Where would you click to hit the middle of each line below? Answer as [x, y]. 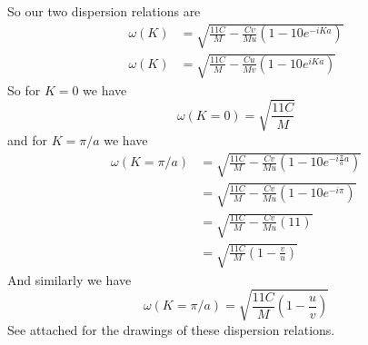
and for [28, 139]
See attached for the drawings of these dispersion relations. [171, 329]
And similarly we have [70, 279]
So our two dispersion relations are [104, 11]
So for [24, 89]
